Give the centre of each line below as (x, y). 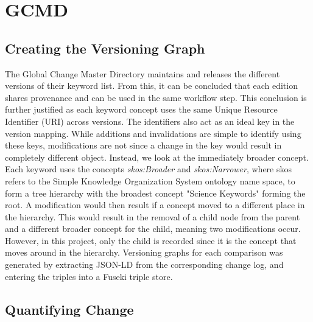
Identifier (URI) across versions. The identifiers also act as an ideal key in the (150, 121)
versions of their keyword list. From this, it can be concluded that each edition (151, 86)
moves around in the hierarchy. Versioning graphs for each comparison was (144, 252)
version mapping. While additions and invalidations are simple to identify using (153, 133)
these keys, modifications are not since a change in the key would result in (143, 145)
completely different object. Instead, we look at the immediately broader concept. (157, 157)
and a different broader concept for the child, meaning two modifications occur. (153, 229)
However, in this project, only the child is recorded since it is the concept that (151, 240)
